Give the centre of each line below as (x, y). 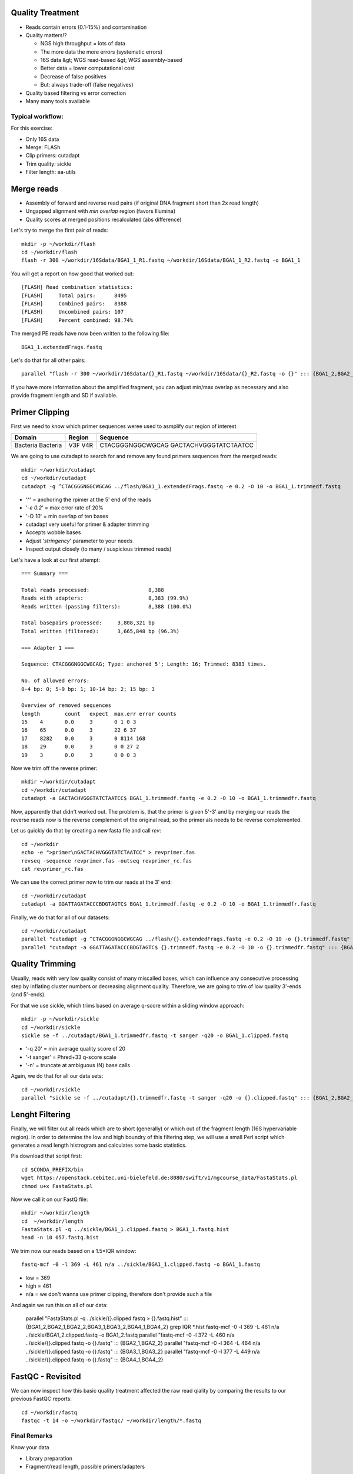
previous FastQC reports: (41, 1399)
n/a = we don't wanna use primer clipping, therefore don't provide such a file (119, 1294)
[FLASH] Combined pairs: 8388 (74, 303)
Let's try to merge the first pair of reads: (59, 231)
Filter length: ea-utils (51, 172)
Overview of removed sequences (66, 705)
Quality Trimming (44, 964)
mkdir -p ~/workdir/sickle (60, 1019)
